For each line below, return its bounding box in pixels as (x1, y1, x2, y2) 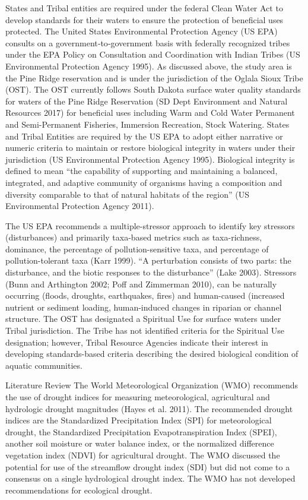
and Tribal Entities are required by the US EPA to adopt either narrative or (5, 129, 283, 142)
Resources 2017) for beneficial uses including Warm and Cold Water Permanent (5, 106, 295, 119)
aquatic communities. (5, 359, 82, 371)
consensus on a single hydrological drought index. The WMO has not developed (5, 472, 296, 485)
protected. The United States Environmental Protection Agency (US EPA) (5, 25, 278, 37)
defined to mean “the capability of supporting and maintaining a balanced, (5, 164, 278, 177)
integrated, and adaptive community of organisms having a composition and (5, 176, 282, 188)
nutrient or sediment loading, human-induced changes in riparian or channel (5, 300, 282, 313)
